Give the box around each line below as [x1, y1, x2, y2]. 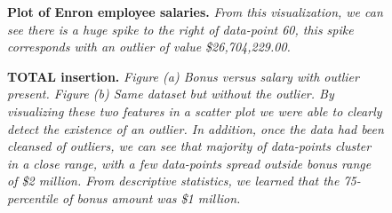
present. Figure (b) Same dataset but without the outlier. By [7, 84, 334, 103]
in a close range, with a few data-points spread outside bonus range [7, 154, 372, 172]
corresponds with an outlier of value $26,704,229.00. [7, 37, 291, 56]
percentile [7, 188, 59, 207]
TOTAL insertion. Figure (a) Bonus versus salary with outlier [7, 67, 359, 85]
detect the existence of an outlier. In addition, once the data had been [7, 119, 384, 138]
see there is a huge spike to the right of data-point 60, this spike [7, 20, 354, 38]
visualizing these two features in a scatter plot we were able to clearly [7, 101, 382, 120]
